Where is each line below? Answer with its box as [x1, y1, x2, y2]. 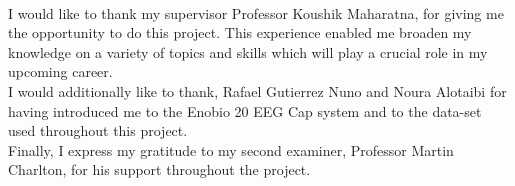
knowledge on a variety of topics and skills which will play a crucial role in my [8, 41, 488, 62]
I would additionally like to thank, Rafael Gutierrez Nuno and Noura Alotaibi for [8, 80, 507, 101]
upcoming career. [8, 61, 113, 82]
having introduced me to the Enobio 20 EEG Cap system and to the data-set [8, 100, 482, 121]
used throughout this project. [8, 120, 188, 141]
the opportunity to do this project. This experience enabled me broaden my [8, 22, 472, 43]
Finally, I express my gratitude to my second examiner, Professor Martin [8, 139, 454, 160]
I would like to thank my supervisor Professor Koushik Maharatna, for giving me [8, 2, 504, 23]
